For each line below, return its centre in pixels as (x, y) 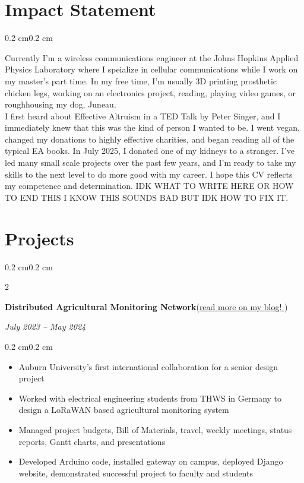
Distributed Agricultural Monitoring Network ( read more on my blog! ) (146, 306)
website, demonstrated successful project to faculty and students (136, 473)
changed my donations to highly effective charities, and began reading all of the (150, 139)
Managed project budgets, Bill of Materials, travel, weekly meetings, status (155, 429)
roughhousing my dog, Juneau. (61, 104)
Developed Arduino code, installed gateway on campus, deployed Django (151, 461)
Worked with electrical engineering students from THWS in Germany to (150, 398)
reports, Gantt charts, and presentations (92, 441)
